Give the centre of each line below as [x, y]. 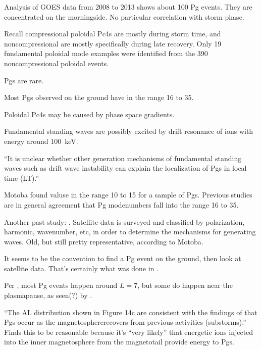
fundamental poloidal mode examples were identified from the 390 [106, 53]
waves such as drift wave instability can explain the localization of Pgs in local [125, 168]
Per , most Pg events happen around [61, 285]
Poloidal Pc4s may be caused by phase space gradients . [89, 114]
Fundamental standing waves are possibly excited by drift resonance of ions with [129, 131]
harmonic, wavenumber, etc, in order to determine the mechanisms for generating [130, 232]
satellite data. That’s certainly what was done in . [81, 268]
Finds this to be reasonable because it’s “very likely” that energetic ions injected [129, 332]
